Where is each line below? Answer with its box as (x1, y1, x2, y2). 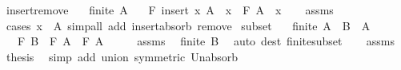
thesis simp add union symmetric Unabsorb (6, 48, 239, 64)
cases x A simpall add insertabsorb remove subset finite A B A (6, 17, 371, 33)
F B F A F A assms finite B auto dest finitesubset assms (17, 33, 395, 49)
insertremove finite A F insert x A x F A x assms (6, 2, 334, 17)
